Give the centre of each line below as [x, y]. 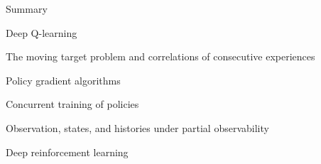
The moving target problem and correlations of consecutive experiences [160, 56]
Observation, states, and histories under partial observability [137, 127]
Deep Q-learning [42, 32]
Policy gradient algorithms [63, 80]
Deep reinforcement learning [67, 152]
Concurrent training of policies [72, 104]
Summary [27, 9]
